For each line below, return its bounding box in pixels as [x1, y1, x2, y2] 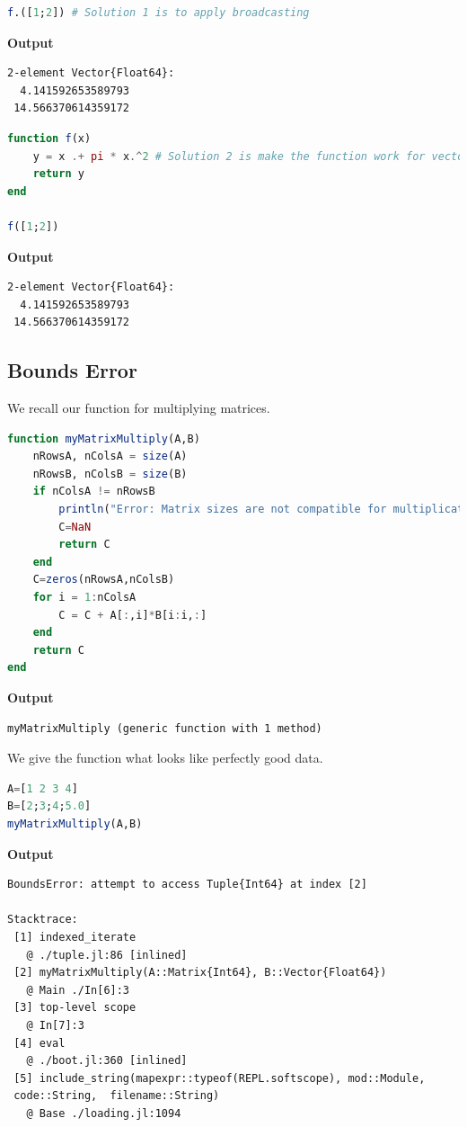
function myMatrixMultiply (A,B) [7, 432, 200, 445]
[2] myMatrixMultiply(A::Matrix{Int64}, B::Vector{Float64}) [13, 966, 387, 979]
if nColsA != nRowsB [32, 485, 155, 498]
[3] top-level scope [13, 1001, 137, 1015]
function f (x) [7, 131, 92, 145]
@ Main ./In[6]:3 [26, 983, 130, 997]
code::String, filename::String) [13, 1089, 220, 1103]
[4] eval [13, 1036, 66, 1050]
